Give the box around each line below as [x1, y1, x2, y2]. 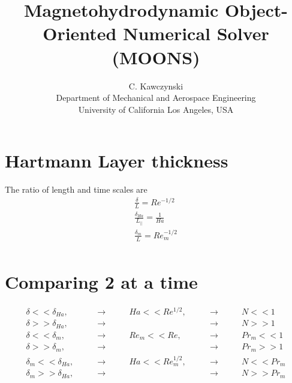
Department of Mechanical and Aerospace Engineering [56, 91, 256, 104]
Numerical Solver [123, 21, 269, 46]
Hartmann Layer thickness [5, 148, 228, 173]
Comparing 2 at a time [5, 269, 198, 294]
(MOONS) [112, 44, 200, 69]
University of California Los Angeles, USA [78, 103, 234, 115]
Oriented [43, 21, 117, 46]
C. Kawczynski [128, 79, 183, 92]
